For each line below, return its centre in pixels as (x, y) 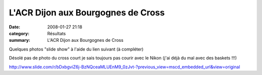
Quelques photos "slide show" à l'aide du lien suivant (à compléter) (76, 49)
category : (19, 33)
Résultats (57, 33)
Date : (15, 27)
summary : (20, 40)
